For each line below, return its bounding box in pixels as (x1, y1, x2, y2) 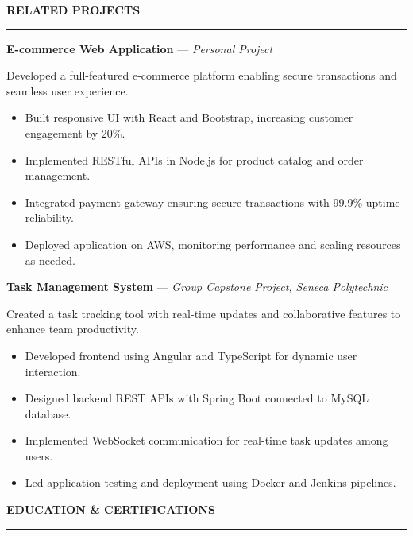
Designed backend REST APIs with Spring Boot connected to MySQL (25, 390, 369, 406)
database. (25, 405, 71, 421)
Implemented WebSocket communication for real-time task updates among (25, 432, 388, 449)
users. (25, 447, 53, 464)
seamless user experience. (6, 82, 129, 99)
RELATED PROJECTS (6, 2, 141, 17)
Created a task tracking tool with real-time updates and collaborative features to (6, 305, 401, 321)
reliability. (25, 209, 74, 226)
